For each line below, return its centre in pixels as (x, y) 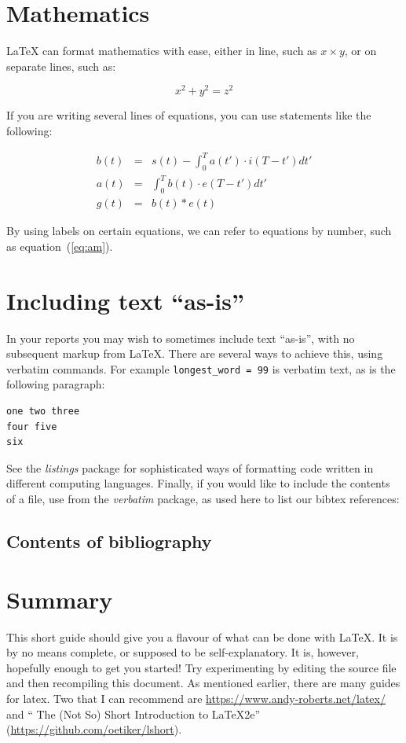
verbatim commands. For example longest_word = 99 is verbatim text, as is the (201, 368)
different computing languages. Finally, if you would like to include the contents (198, 483)
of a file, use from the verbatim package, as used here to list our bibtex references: (203, 498)
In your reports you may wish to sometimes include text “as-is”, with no (181, 338)
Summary (60, 599)
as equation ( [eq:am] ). (60, 246)
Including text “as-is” (125, 300)
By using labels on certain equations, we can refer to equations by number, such (199, 231)
